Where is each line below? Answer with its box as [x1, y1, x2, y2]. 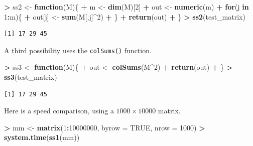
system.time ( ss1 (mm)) [4, 132, 80, 142]
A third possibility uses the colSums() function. [4, 45, 152, 55]
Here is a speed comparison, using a [4, 105, 114, 116]
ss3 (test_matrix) [4, 72, 57, 82]
